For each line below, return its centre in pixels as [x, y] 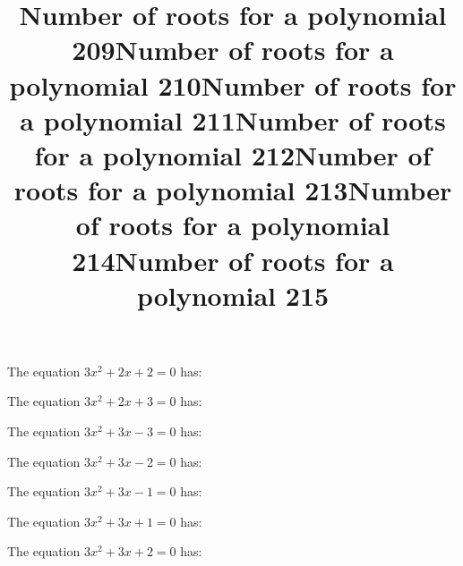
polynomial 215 [233, 295]
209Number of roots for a [233, 50]
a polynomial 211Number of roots [233, 119]
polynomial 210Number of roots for [233, 84]
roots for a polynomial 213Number [233, 190]
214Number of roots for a [233, 260]
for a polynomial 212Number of [233, 154]
